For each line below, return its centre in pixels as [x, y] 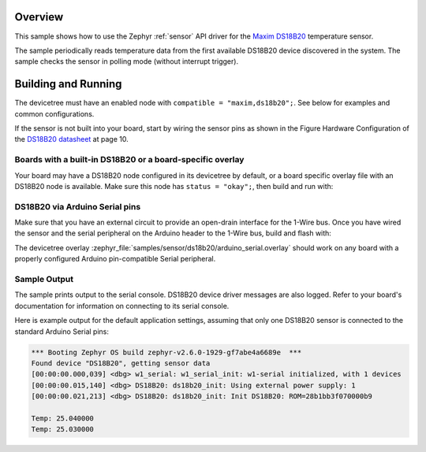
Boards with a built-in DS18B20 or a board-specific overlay [129, 160]
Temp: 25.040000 [63, 418]
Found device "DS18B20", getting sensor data [121, 363]
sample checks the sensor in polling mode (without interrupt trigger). [127, 61]
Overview [39, 17]
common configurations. [54, 113]
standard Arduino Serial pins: [62, 332]
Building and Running [68, 84]
